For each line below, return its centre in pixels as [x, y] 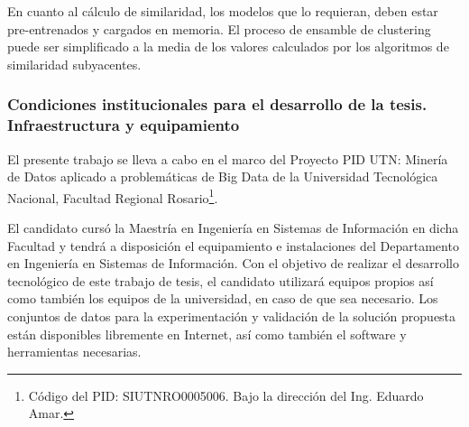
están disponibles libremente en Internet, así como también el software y [207, 334]
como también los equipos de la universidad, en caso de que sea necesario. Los [223, 298]
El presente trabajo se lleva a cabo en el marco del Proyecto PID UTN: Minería [228, 158]
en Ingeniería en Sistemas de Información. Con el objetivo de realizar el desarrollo [233, 263]
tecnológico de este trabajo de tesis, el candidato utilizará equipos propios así [221, 280]
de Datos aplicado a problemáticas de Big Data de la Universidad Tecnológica [223, 176]
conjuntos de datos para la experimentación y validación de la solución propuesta [232, 316]
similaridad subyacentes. [74, 64]
